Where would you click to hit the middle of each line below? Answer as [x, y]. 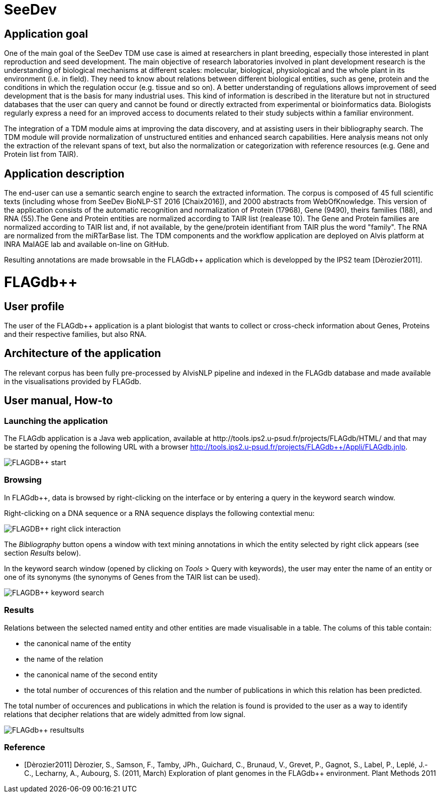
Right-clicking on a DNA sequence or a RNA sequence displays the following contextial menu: [159, 513]
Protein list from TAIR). [41, 154]
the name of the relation [64, 659]
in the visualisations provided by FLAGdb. [73, 381]
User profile [34, 306]
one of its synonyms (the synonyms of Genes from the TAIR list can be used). [132, 577]
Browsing [23, 480]
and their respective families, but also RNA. [75, 334]
